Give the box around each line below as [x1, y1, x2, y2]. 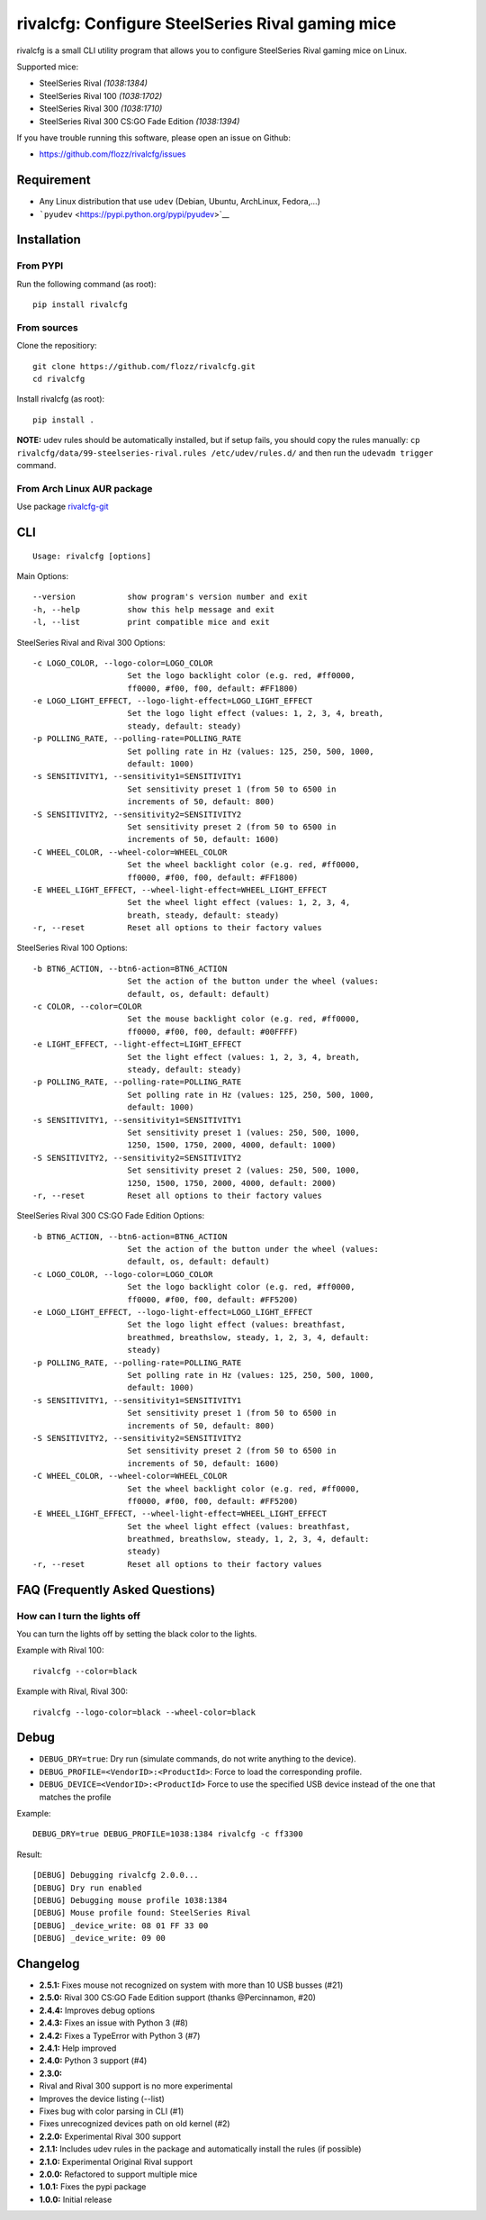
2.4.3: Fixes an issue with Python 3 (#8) [39, 2017, 189, 2028]
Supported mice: [16, 61, 79, 72]
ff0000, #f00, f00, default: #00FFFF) [127, 1027, 299, 1037]
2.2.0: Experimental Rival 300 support [39, 2131, 182, 2142]
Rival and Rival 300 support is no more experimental [39, 2080, 233, 2091]
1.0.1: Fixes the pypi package [39, 2181, 147, 2192]
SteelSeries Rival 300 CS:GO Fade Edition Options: [16, 1210, 205, 1221]
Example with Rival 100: [16, 1645, 104, 1656]
